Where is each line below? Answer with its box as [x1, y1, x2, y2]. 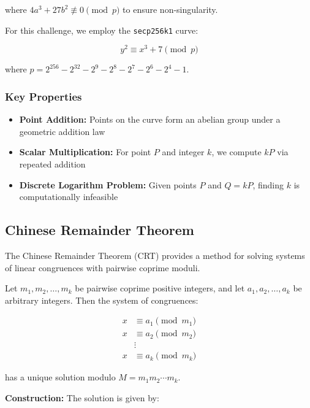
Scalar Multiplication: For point [19, 145, 151, 158]
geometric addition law [19, 125, 105, 137]
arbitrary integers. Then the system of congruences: [5, 293, 198, 306]
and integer [162, 145, 205, 158]
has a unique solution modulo [5, 371, 116, 383]
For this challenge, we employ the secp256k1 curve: [5, 23, 198, 36]
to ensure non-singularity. [123, 3, 218, 15]
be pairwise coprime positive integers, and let [75, 282, 245, 294]
